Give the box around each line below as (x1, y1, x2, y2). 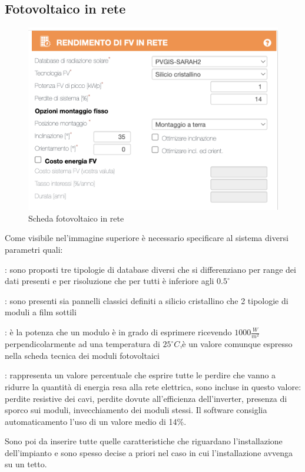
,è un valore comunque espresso (180, 338, 293, 350)
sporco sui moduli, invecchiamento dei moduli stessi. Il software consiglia (5, 404, 267, 416)
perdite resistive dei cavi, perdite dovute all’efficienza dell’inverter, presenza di (5, 392, 287, 404)
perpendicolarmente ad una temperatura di (5, 338, 160, 350)
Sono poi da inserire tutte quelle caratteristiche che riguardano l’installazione (5, 435, 283, 447)
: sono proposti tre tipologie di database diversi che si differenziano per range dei (5, 263, 296, 275)
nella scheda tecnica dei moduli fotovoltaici (5, 349, 160, 361)
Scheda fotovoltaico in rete (28, 212, 124, 224)
